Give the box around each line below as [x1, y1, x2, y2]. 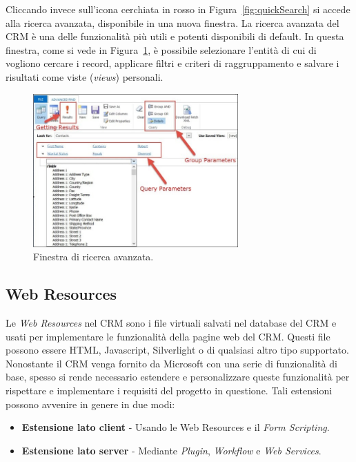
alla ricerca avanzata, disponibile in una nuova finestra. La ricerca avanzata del [6, 15, 339, 30]
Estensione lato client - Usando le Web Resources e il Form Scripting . [21, 420, 330, 434]
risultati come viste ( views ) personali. [6, 69, 164, 84]
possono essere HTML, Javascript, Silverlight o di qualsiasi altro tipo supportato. [6, 343, 349, 357]
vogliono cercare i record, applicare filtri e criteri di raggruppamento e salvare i [6, 56, 339, 70]
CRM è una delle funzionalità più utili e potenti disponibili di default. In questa [6, 29, 344, 44]
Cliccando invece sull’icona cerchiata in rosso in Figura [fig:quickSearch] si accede [6, 2, 350, 16]
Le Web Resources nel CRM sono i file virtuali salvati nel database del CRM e [6, 316, 337, 330]
